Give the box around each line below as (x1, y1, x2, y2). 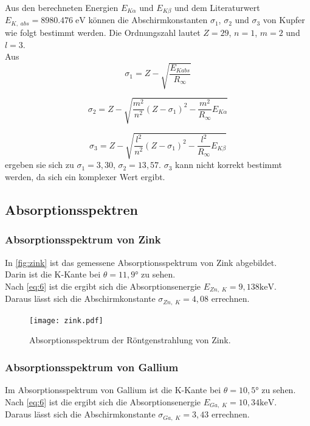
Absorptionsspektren (5, 200, 139, 218)
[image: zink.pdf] (29, 316, 103, 325)
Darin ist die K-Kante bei (5, 268, 101, 281)
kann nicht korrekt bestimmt (175, 158, 282, 171)
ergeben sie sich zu (5, 158, 74, 171)
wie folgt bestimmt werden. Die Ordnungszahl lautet (5, 26, 201, 38)
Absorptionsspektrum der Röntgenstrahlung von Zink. (29, 333, 231, 346)
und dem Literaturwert (174, 1, 260, 13)
